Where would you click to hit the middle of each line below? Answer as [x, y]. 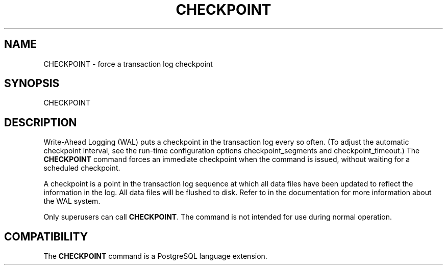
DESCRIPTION [41, 122]
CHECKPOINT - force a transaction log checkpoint [128, 64]
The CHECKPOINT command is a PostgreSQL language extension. [155, 256]
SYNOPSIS [32, 84]
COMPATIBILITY [46, 236]
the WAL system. [72, 201]
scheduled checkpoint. [82, 168]
